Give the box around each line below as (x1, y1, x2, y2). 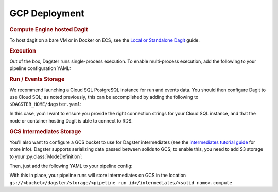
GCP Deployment (9, 8, 85, 19)
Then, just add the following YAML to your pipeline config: (9, 163, 133, 169)
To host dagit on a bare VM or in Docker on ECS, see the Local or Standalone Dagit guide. (9, 37, 200, 43)
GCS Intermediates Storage (9, 128, 81, 135)
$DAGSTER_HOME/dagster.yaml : (9, 101, 82, 108)
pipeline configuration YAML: (9, 65, 72, 72)
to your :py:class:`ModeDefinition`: (9, 153, 83, 160)
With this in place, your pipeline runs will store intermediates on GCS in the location (9, 172, 186, 179)
